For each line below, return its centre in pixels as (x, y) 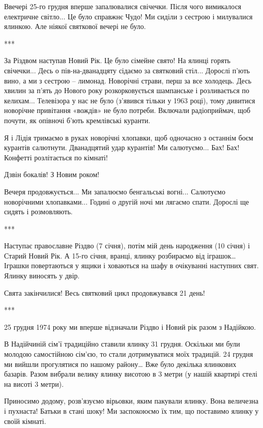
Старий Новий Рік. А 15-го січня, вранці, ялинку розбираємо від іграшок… (120, 255)
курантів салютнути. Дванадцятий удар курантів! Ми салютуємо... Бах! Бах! (122, 147)
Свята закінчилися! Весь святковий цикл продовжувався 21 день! (105, 292)
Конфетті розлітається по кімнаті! (56, 157)
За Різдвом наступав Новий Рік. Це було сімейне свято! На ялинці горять (117, 60)
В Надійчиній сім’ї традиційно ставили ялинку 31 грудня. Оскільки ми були (122, 344)
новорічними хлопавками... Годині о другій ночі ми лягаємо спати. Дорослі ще (127, 201)
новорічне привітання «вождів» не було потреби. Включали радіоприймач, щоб (127, 110)
